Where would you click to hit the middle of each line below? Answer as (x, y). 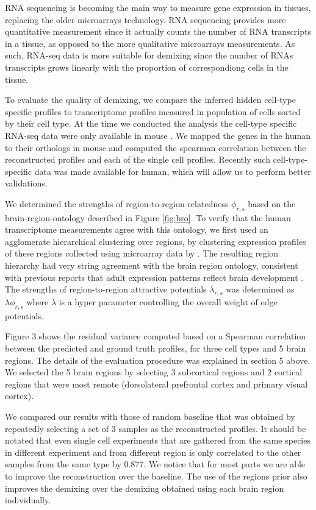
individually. (28, 500)
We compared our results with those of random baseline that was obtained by (150, 416)
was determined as (260, 289)
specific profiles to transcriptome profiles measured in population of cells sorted (153, 111)
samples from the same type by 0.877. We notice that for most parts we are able (155, 464)
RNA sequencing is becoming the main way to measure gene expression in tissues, (158, 7)
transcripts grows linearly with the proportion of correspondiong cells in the (147, 67)
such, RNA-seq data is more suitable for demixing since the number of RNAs (149, 55)
